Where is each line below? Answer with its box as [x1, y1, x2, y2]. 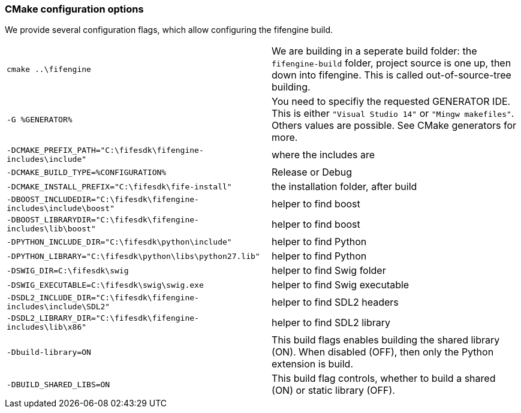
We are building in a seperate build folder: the [272, 45, 477, 58]
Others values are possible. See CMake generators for [272, 119, 517, 132]
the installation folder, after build [272, 180, 417, 193]
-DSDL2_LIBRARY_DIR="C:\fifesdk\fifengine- [7, 313, 199, 323]
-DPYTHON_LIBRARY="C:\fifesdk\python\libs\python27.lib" [7, 251, 260, 261]
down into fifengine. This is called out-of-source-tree [272, 69, 511, 82]
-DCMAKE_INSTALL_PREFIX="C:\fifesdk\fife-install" [7, 182, 232, 191]
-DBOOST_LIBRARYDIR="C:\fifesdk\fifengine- [7, 215, 199, 225]
